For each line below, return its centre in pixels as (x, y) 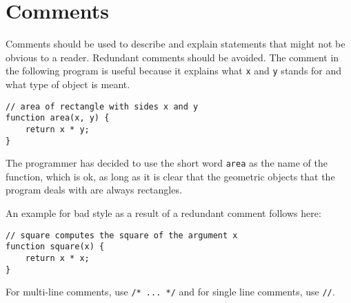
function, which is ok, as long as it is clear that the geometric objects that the (170, 176)
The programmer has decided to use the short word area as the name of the (167, 163)
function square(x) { (55, 247)
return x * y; (57, 129)
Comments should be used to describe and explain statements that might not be (175, 44)
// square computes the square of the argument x (122, 235)
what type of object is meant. (68, 84)
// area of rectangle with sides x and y (102, 106)
